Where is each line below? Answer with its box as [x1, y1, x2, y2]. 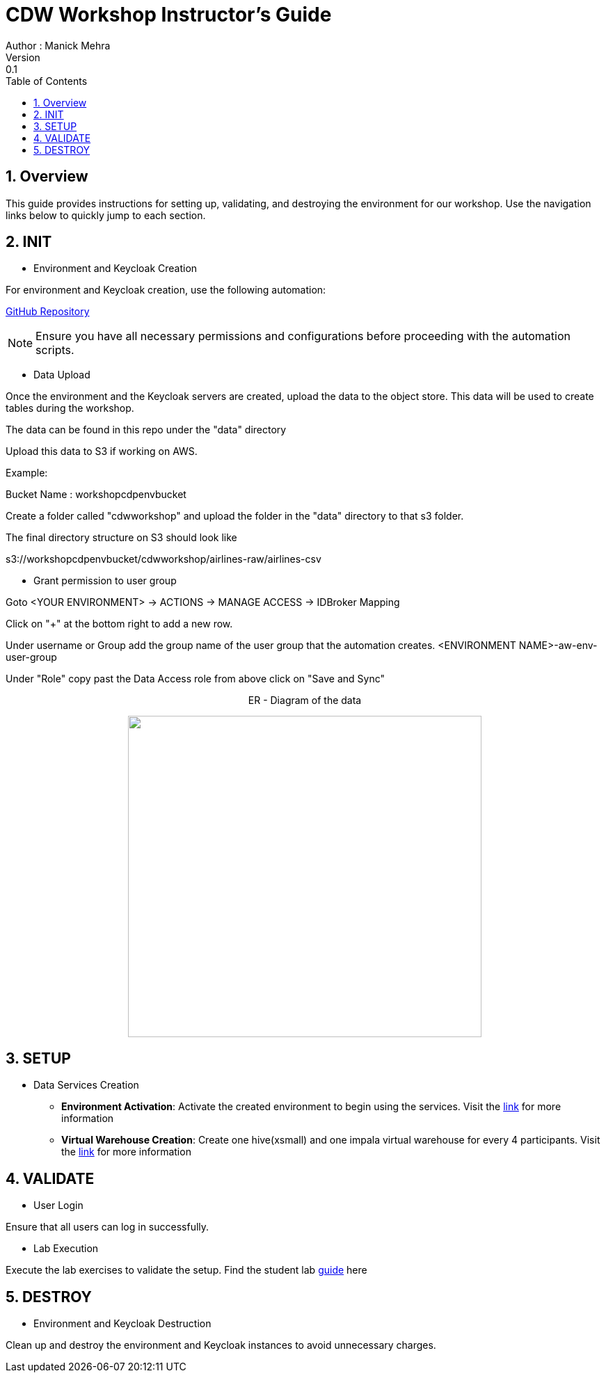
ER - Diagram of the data [248, 694, 362, 707]
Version [6, 51, 40, 63]
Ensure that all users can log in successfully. [6, 1221, 209, 1233]
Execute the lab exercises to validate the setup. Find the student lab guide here [6, 1264, 367, 1276]
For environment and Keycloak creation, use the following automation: [6, 284, 326, 296]
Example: [6, 467, 48, 479]
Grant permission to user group [33, 575, 177, 587]
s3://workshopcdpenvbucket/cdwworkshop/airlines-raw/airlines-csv [6, 553, 321, 566]
